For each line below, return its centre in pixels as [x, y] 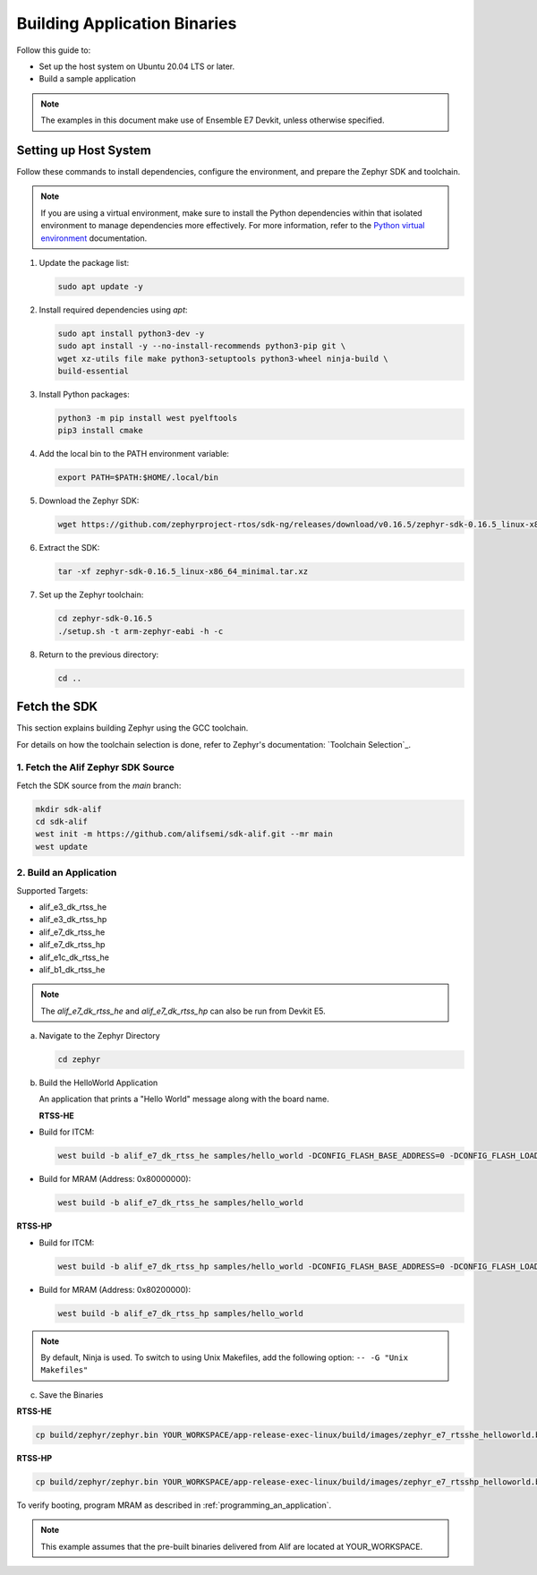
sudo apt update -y [100, 286]
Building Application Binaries [127, 23]
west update [62, 847]
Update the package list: [84, 262]
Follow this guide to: [54, 50]
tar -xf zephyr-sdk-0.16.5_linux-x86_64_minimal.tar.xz [183, 572]
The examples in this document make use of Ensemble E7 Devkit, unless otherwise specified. [213, 120]
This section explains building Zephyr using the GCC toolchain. [132, 728]
